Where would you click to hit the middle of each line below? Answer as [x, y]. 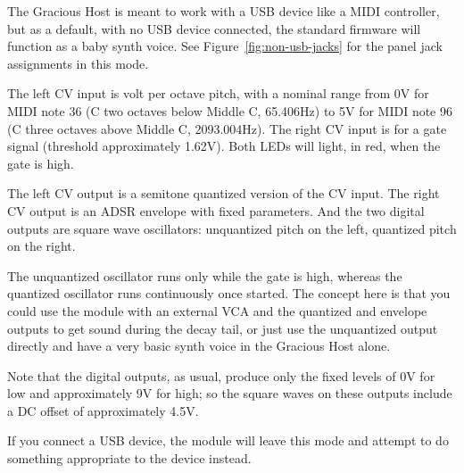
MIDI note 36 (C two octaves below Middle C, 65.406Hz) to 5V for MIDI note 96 [230, 110]
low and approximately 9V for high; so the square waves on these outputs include [230, 393]
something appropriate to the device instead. [129, 458]
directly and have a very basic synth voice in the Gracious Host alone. [199, 346]
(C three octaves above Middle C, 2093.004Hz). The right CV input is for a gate [227, 128]
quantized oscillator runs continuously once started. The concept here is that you [229, 293]
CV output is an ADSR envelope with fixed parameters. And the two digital [216, 210]
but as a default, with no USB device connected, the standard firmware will [214, 28]
